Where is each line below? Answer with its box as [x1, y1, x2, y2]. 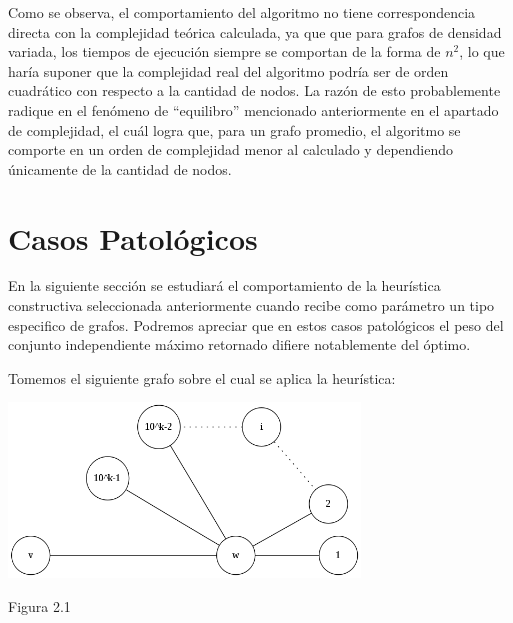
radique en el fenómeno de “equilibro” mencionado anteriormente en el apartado [8, 99, 499, 120]
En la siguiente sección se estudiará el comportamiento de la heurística [8, 275, 441, 296]
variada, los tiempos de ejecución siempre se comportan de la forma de [8, 41, 441, 62]
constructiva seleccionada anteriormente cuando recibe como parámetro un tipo [8, 295, 495, 316]
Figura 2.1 [8, 595, 71, 616]
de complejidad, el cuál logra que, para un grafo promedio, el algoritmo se [8, 119, 461, 140]
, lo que [459, 41, 505, 62]
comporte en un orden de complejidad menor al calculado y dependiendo [8, 139, 454, 160]
